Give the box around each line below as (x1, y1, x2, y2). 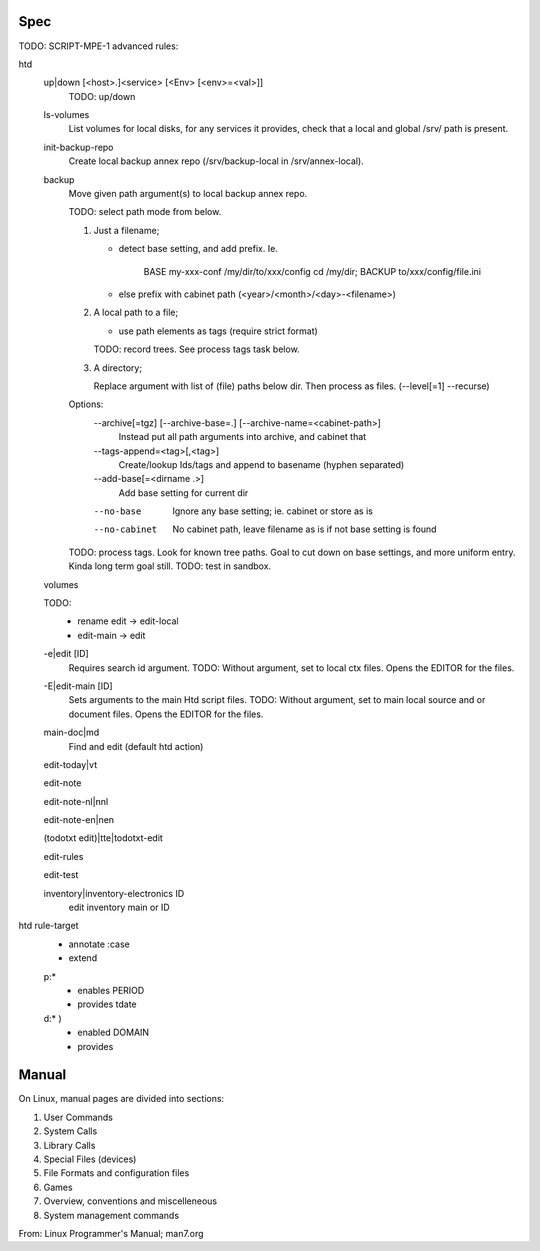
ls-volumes (43, 109, 90, 121)
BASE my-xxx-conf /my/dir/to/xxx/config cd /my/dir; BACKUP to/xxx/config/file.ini (143, 265, 482, 277)
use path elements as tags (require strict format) (118, 325, 319, 337)
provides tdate (77, 998, 137, 1010)
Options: (68, 398, 104, 410)
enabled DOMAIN (77, 1026, 150, 1039)
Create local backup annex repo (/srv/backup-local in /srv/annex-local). (68, 155, 364, 167)
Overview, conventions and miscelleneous (43, 1195, 218, 1207)
